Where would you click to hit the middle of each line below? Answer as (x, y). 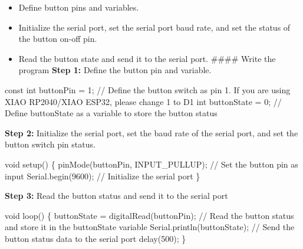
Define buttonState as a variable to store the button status (111, 113)
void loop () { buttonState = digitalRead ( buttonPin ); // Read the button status (149, 215)
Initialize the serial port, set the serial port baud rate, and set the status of (154, 27)
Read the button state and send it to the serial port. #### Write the (147, 58)
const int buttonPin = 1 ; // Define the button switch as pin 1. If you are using (148, 89)
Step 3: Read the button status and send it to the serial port (116, 196)
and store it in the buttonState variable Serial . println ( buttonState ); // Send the (150, 227)
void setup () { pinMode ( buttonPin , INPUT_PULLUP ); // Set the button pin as (151, 164)
